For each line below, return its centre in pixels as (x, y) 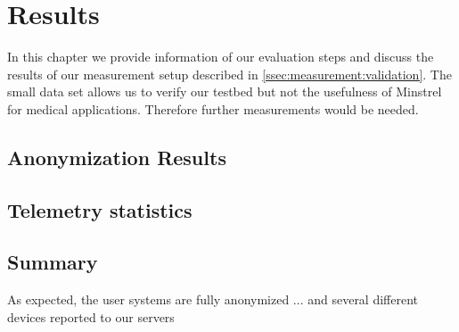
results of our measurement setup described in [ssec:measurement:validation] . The (229, 74)
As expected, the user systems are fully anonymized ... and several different (213, 299)
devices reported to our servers (91, 316)
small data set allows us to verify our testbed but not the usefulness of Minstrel (225, 91)
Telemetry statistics (100, 209)
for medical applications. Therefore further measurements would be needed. (213, 108)
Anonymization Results (117, 157)
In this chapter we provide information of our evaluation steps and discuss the (221, 57)
